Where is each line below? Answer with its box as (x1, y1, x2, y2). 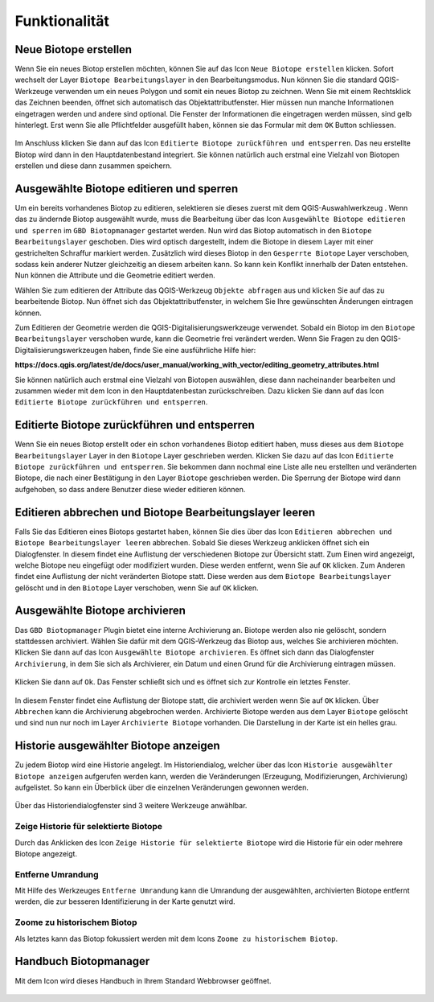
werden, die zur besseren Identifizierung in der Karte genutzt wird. (14, 897, 236, 906)
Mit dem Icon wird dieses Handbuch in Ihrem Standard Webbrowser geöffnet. (14, 975, 272, 985)
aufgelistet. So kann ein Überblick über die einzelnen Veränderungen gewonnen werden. (14, 782, 309, 792)
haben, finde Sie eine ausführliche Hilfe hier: (108, 345, 256, 355)
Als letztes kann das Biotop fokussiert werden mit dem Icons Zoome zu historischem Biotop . (14, 934, 338, 943)
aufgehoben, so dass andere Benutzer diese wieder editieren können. (14, 484, 246, 494)
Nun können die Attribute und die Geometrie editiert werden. (14, 270, 216, 281)
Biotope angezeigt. (14, 848, 78, 858)
